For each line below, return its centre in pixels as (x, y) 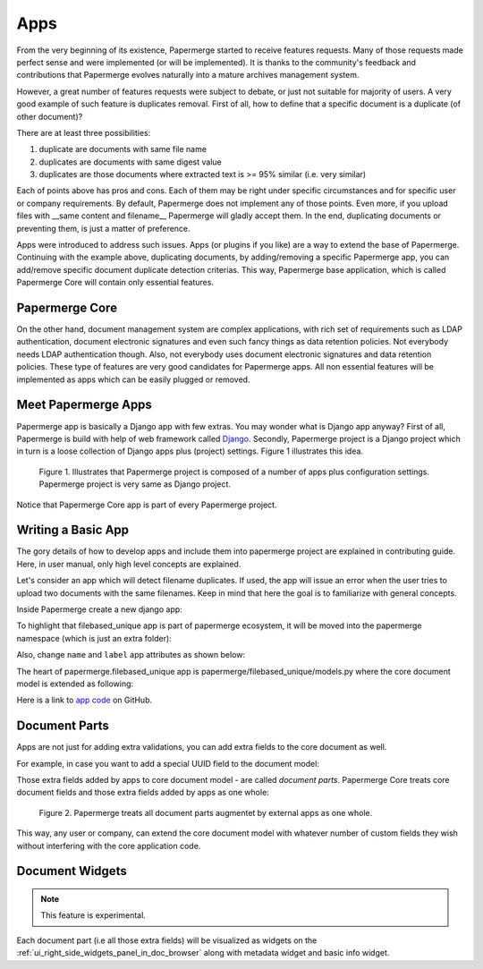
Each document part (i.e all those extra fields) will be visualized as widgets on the (167, 940)
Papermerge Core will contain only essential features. (115, 283)
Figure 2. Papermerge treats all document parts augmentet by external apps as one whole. (206, 812)
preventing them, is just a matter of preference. (104, 228)
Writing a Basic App (73, 530)
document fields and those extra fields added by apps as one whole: (143, 793)
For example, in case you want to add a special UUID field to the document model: (168, 763)
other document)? (50, 116)
